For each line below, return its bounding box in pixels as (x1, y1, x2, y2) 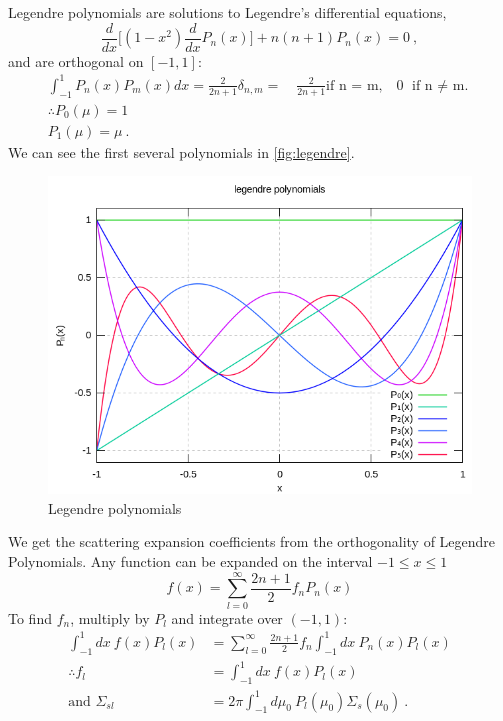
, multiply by (70, 607, 150, 628)
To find (8, 607, 52, 628)
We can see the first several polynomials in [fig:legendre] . (8, 141, 355, 162)
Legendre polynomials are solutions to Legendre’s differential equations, (8, 2, 447, 22)
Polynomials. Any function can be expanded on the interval (8, 551, 373, 572)
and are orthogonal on (8, 50, 144, 71)
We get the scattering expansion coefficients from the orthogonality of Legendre (8, 531, 496, 552)
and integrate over (171, 607, 283, 628)
